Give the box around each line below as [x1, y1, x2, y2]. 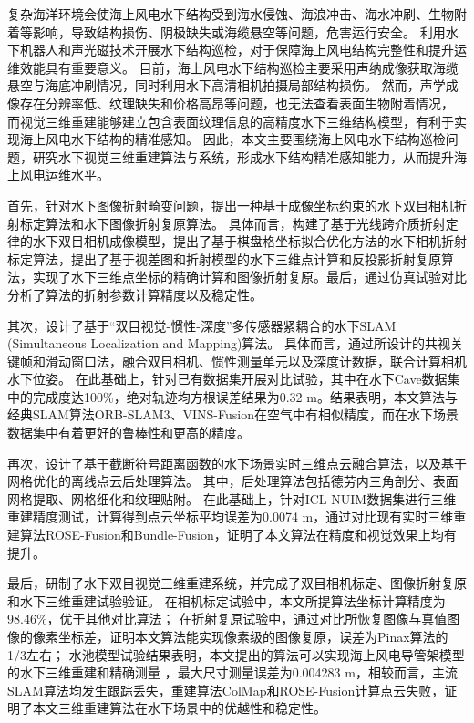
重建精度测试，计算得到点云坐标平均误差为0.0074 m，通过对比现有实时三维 [7, 507, 454, 526]
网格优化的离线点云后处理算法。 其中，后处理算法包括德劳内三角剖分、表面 [7, 471, 459, 491]
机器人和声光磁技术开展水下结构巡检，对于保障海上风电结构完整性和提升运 [19, 40, 467, 59]
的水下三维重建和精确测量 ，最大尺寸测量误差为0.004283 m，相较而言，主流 [7, 663, 458, 682]
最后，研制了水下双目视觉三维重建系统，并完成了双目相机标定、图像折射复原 [7, 573, 467, 593]
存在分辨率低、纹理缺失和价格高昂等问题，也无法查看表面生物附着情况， [19, 93, 454, 112]
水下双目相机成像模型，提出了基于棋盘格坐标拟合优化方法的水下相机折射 [32, 232, 467, 251]
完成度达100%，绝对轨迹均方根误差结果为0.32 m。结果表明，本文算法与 [32, 387, 458, 406]
